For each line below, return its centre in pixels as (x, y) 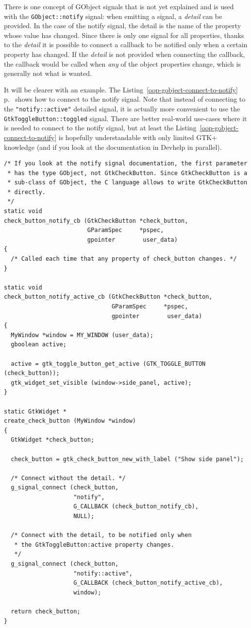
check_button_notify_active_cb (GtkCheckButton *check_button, (108, 297)
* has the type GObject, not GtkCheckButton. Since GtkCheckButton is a (127, 173)
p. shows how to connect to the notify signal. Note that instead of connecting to (125, 99)
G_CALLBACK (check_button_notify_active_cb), (148, 583)
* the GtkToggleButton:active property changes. (94, 545)
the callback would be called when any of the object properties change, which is (122, 63)
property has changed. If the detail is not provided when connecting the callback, (125, 54)
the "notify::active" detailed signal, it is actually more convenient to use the (122, 108)
